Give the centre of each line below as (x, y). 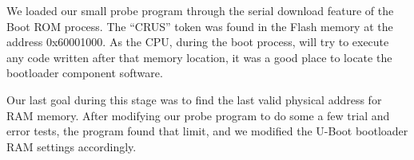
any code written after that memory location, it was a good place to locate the (199, 57)
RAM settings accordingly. (72, 146)
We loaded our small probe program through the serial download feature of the (200, 10)
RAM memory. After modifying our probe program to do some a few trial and (198, 115)
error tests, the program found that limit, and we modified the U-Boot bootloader (207, 131)
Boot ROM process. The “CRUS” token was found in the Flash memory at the (200, 26)
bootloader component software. (85, 73)
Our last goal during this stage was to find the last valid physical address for (194, 99)
